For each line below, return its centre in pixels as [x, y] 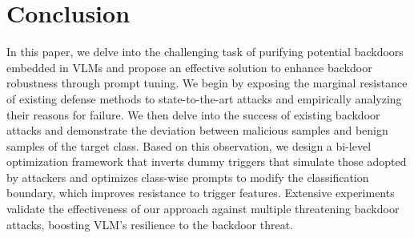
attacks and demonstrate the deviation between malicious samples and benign [197, 130]
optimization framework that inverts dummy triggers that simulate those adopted [207, 161]
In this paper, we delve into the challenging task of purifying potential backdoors [205, 52]
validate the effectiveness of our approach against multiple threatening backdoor [203, 209]
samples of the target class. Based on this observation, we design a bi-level [189, 145]
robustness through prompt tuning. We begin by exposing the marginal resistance [207, 83]
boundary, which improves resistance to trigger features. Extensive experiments [201, 193]
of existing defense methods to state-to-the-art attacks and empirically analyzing [204, 98]
